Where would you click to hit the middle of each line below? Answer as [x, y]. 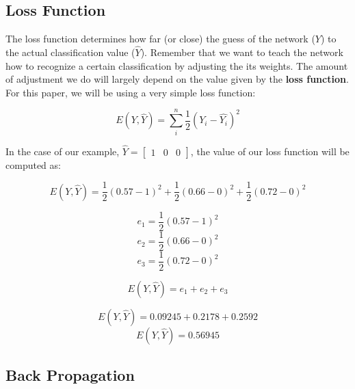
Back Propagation [70, 375]
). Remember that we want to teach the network [242, 52]
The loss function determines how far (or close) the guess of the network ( [160, 39]
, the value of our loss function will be [270, 151]
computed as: [33, 164]
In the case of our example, [63, 151]
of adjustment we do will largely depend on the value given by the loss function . [177, 79]
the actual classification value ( [70, 52]
